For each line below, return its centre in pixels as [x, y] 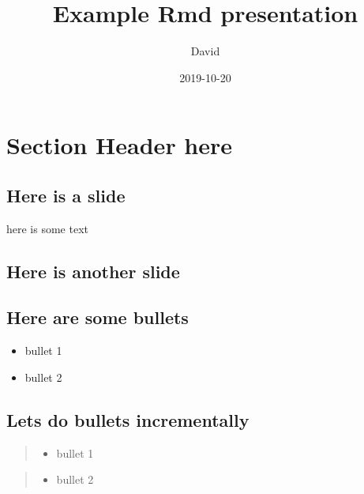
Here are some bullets [98, 317]
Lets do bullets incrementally [128, 419]
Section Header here [120, 145]
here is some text [47, 228]
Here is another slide [93, 271]
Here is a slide [66, 195]
